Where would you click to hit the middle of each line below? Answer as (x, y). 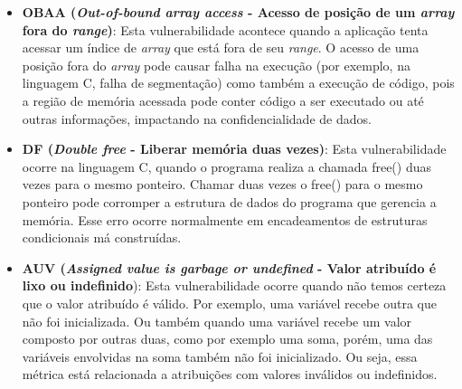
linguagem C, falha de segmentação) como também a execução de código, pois (238, 83)
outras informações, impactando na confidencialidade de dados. (197, 118)
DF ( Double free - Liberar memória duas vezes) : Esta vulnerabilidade (234, 149)
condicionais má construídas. (102, 237)
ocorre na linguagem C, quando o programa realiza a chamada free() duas (226, 166)
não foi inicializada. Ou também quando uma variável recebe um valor (217, 321)
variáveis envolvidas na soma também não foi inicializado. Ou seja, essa (220, 356)
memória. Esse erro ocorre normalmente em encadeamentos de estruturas (225, 219)
